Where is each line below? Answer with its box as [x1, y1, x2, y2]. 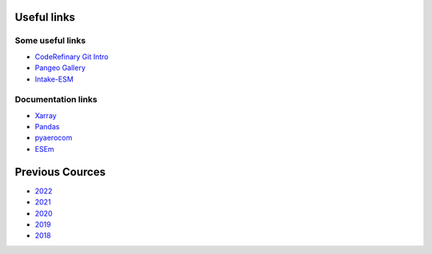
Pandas [34, 122, 60, 132]
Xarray [34, 110, 57, 120]
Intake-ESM [34, 74, 74, 84]
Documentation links [14, 94, 98, 105]
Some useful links [14, 35, 86, 46]
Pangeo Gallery [34, 63, 86, 73]
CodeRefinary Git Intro [34, 52, 109, 62]
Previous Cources [14, 165, 106, 179]
